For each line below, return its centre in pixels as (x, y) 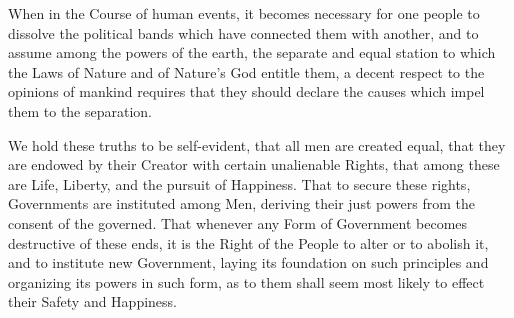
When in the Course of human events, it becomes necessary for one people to (244, 13)
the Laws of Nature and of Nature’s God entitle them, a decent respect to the (246, 71)
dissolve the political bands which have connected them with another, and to (243, 32)
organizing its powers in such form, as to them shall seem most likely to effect (246, 281)
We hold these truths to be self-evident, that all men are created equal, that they (257, 144)
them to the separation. (80, 110)
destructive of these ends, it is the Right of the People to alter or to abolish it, (248, 242)
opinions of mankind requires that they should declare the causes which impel (246, 91)
